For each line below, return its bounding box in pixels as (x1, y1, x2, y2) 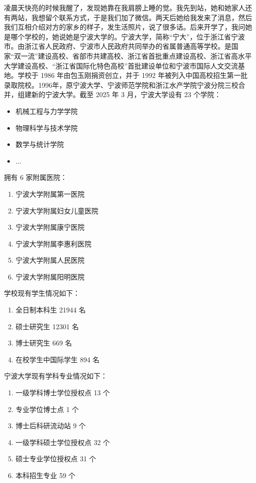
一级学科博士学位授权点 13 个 (15, 387, 110, 398)
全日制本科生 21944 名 (15, 305, 86, 315)
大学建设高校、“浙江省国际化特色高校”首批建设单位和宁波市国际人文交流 (4, 60, 238, 70)
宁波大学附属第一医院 (15, 188, 85, 199)
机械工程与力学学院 (15, 105, 78, 116)
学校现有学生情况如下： (4, 288, 80, 298)
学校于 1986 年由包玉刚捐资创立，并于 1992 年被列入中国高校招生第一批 (17, 70, 248, 80)
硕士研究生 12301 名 (15, 321, 79, 331)
